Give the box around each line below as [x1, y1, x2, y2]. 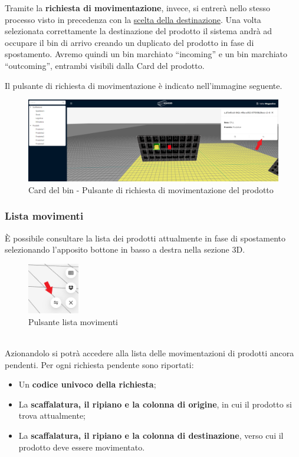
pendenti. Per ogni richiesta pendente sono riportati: [5, 358, 194, 370]
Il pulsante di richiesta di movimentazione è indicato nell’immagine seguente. [5, 79, 282, 91]
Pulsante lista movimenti [28, 315, 119, 327]
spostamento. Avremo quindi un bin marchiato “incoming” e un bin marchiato [5, 48, 288, 60]
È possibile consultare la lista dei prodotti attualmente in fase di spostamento [5, 231, 286, 244]
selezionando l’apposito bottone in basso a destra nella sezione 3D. [5, 243, 245, 256]
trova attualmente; [18, 409, 86, 422]
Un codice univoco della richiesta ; [18, 378, 156, 390]
